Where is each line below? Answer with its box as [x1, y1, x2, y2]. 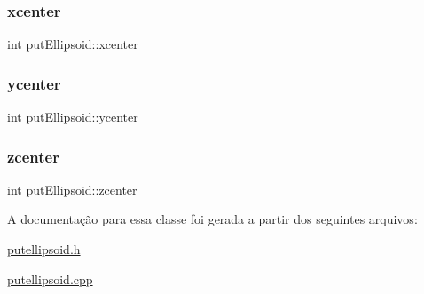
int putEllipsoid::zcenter [7, 179, 137, 198]
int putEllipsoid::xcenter [7, 35, 138, 53]
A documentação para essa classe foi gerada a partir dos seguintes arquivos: [7, 210, 418, 228]
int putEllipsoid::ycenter [7, 107, 138, 126]
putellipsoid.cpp [7, 269, 93, 288]
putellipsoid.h [7, 240, 81, 258]
